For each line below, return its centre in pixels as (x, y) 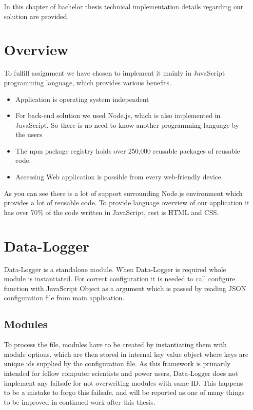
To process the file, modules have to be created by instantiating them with (115, 344)
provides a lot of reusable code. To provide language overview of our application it (127, 203)
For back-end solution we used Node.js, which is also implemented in (118, 115)
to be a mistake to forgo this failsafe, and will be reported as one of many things (124, 392)
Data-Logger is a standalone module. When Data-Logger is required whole (115, 269)
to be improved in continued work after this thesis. (80, 401)
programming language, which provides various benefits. (88, 82)
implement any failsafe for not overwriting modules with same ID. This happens (124, 382)
